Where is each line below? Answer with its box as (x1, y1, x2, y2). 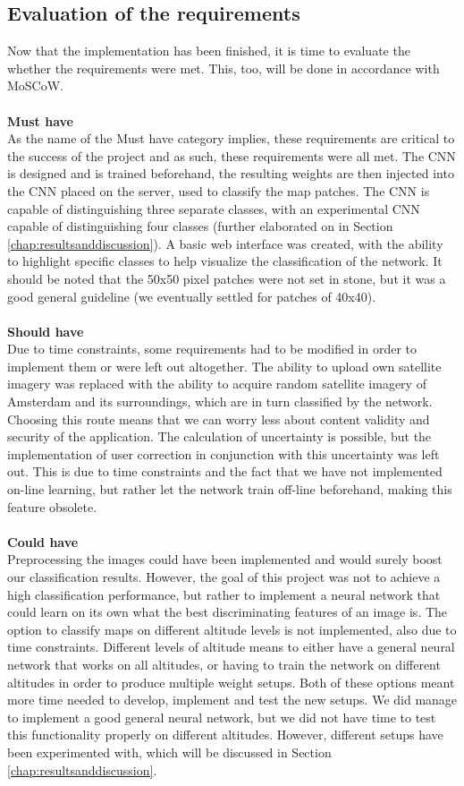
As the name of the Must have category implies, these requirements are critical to (7, 129, 455, 148)
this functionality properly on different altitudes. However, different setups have (7, 725, 443, 744)
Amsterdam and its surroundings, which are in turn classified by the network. (7, 392, 433, 411)
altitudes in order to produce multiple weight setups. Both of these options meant (7, 672, 455, 691)
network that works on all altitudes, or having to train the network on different (7, 654, 441, 673)
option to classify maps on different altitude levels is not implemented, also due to (7, 619, 457, 638)
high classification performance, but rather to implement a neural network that (7, 585, 441, 603)
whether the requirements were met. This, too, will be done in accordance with (7, 58, 440, 77)
